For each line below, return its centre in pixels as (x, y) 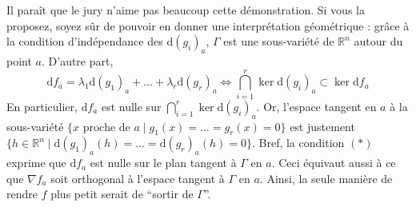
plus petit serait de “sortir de (122, 194)
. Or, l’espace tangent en (316, 106)
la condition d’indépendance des (85, 41)
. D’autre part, (77, 60)
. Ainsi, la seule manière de (326, 178)
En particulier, (42, 106)
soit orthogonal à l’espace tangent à (138, 178)
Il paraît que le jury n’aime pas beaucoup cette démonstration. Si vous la (186, 10)
